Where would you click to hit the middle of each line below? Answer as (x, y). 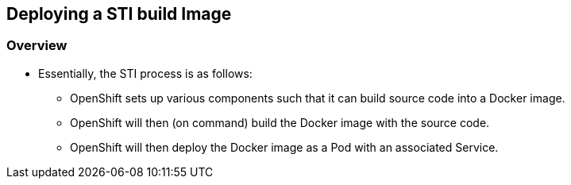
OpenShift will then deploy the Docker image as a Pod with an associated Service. (284, 147)
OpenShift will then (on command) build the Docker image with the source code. (280, 122)
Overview (37, 46)
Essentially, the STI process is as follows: (145, 73)
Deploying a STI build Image (119, 14)
